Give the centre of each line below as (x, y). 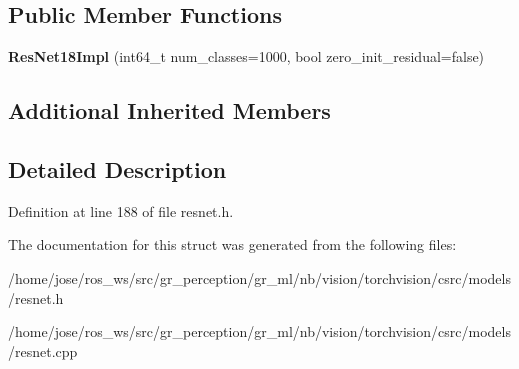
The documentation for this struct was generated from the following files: (232, 244)
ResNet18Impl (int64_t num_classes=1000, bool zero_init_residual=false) (246, 56)
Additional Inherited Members (169, 110)
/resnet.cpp (43, 350)
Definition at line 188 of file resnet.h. (121, 210)
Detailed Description (117, 168)
